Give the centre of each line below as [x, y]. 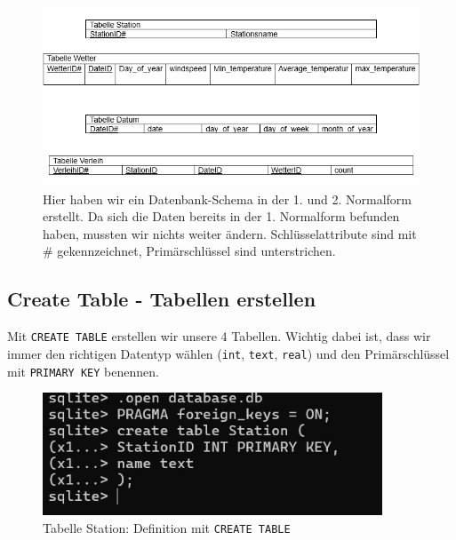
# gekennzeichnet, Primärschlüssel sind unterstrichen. [189, 251]
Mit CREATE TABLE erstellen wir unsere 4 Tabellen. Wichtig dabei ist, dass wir [219, 336]
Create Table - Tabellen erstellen [162, 299]
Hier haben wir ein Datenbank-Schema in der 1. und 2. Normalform [227, 199]
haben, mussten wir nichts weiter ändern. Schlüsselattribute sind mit [230, 233]
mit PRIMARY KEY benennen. [83, 371]
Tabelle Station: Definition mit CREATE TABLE [167, 528]
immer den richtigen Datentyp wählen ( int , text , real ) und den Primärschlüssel [228, 353]
